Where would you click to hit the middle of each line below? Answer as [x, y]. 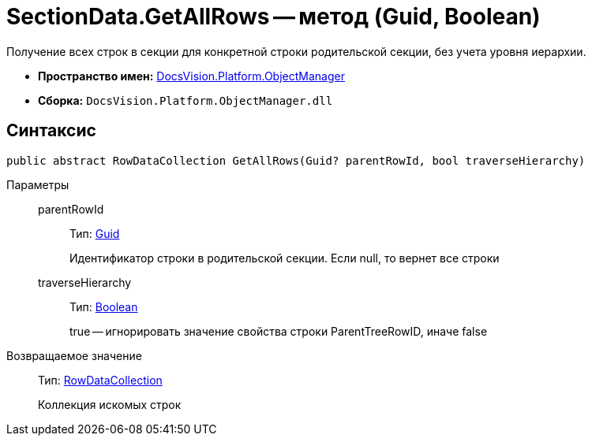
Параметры [38, 184]
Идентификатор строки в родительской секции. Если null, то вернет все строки [285, 258]
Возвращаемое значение [74, 355]
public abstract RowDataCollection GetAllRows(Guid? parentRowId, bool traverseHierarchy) [296, 160]
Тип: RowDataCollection [100, 380]
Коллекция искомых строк [110, 404]
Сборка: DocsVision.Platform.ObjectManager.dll [185, 100]
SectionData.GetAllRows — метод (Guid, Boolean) [274, 17]
